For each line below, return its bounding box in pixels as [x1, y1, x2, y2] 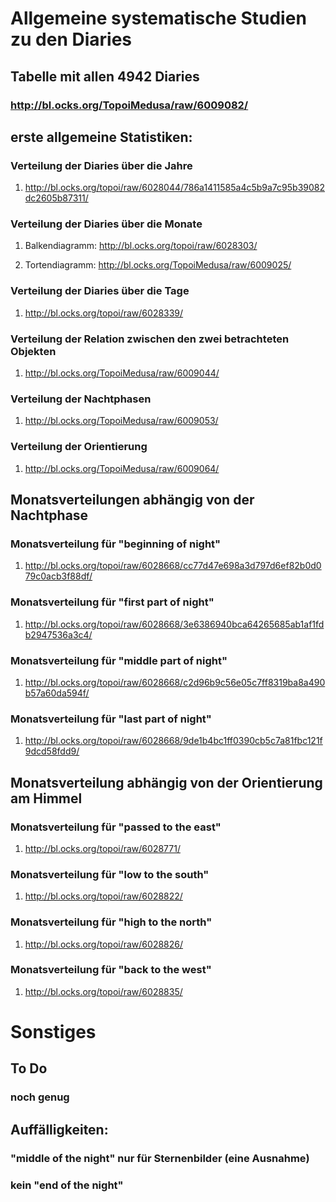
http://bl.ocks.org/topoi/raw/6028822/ [24, 890, 183, 902]
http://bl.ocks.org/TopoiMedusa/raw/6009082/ [10, 98, 249, 112]
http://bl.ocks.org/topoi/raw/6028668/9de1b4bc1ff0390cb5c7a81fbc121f [24, 735, 323, 747]
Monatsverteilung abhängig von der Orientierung [10, 774, 323, 791]
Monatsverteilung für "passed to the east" [10, 820, 222, 834]
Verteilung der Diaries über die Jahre [10, 158, 193, 172]
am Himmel [10, 790, 83, 807]
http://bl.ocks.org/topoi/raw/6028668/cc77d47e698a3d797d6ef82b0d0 [24, 560, 322, 572]
